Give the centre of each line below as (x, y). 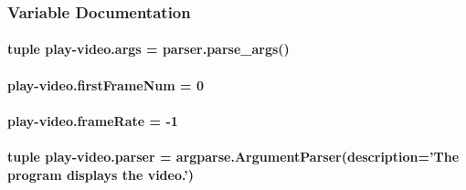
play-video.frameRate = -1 (93, 120)
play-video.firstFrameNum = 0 (106, 84)
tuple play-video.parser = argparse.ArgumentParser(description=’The (233, 156)
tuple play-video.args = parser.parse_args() (148, 49)
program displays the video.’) (101, 174)
